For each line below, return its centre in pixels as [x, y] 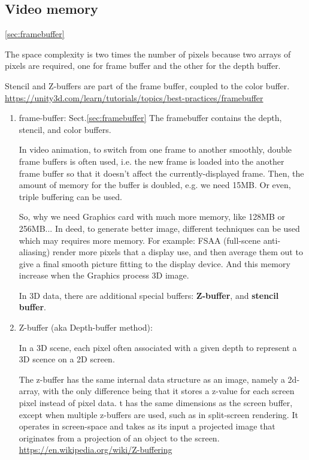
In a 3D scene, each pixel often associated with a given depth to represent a [158, 347]
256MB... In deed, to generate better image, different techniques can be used [159, 228]
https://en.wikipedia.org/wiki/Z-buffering [96, 450]
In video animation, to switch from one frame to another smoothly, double [155, 149]
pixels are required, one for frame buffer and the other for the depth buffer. [143, 66]
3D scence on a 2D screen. [67, 359]
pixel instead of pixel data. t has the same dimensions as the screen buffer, [156, 403]
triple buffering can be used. [70, 196]
